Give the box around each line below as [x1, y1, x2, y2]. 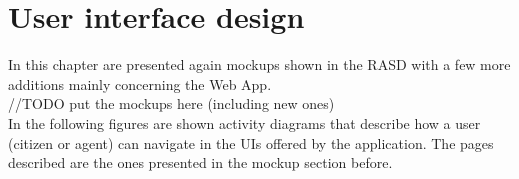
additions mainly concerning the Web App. [8, 73, 272, 94]
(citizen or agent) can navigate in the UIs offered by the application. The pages [8, 132, 494, 153]
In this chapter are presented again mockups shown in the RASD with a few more [8, 54, 511, 75]
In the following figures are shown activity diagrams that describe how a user [8, 112, 481, 133]
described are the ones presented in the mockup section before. [8, 152, 393, 173]
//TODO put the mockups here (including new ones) [8, 93, 335, 114]
